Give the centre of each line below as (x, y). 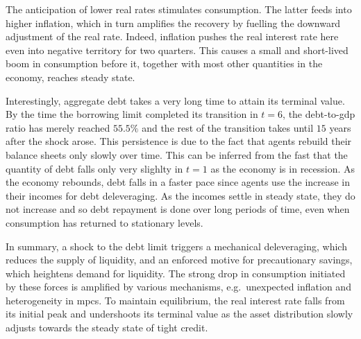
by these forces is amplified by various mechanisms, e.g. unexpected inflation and (178, 287)
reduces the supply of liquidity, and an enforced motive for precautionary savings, (179, 260)
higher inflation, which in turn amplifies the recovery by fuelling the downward (173, 23)
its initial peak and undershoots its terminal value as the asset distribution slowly (179, 314)
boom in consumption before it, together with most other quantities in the (164, 63)
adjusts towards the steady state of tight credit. (107, 328)
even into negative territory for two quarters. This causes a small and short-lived (177, 50)
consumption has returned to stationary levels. (104, 222)
